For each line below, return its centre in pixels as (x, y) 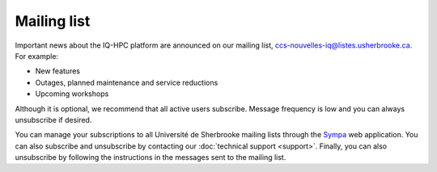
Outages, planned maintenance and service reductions (127, 82)
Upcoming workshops (72, 94)
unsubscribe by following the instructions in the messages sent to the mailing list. (151, 157)
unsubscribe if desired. (53, 120)
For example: (37, 56)
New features (58, 71)
